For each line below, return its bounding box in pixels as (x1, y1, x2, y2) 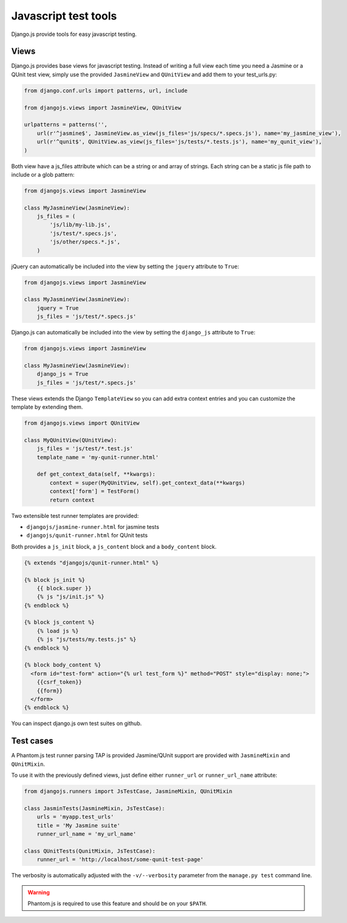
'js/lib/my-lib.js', (49, 221, 111, 228)
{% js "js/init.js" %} (36, 593, 105, 600)
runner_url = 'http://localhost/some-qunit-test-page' (36, 856, 204, 863)
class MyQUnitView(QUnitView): (24, 436, 118, 444)
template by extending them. (11, 403, 83, 411)
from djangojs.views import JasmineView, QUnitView (24, 104, 182, 111)
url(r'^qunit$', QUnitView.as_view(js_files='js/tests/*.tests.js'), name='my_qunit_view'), (36, 138, 322, 146)
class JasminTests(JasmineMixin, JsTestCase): (24, 805, 165, 812)
